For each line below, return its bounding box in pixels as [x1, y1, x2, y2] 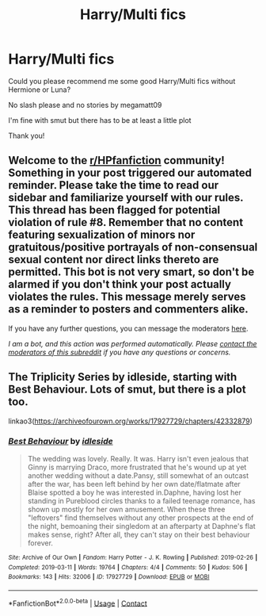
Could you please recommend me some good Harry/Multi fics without [8, 76, 236, 86]
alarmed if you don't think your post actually [8, 277, 232, 291]
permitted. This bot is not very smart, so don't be [8, 266, 255, 279]
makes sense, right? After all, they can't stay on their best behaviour [27, 530, 251, 539]
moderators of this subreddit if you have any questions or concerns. [8, 347, 231, 357]
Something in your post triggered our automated [8, 166, 252, 180]
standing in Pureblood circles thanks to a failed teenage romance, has [27, 495, 256, 505]
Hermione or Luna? [8, 85, 71, 94]
